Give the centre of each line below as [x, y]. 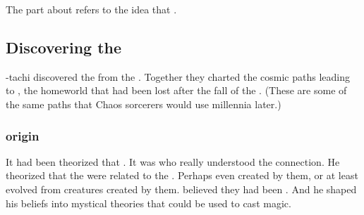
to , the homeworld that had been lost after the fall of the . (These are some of [176, 90]
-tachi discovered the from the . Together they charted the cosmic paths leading [178, 76]
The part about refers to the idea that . [91, 9]
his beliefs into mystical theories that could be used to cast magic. [148, 203]
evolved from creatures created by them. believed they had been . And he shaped [181, 189]
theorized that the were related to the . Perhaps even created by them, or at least [182, 175]
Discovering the [64, 47]
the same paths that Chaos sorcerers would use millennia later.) [144, 104]
